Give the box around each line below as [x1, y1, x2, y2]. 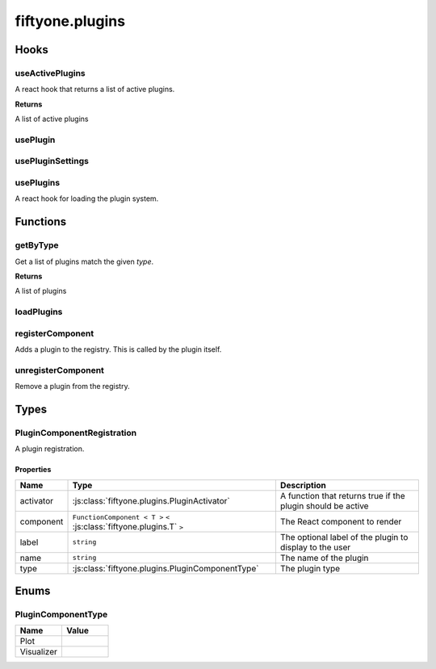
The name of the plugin [279, 552, 369, 563]
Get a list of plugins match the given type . [15, 257, 154, 266]
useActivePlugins [15, 67, 86, 78]
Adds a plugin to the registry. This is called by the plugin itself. [15, 345, 222, 354]
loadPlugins [15, 307, 63, 318]
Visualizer [19, 646, 58, 658]
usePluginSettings [15, 156, 89, 167]
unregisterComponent [15, 364, 105, 375]
